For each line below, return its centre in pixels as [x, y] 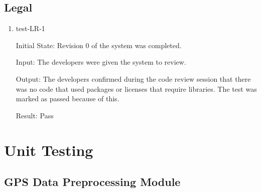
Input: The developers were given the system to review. [101, 62]
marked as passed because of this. [68, 99]
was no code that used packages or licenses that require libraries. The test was [136, 88]
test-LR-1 [30, 28]
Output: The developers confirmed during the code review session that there [133, 78]
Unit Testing [49, 150]
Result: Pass [35, 115]
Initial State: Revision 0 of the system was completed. [99, 45]
